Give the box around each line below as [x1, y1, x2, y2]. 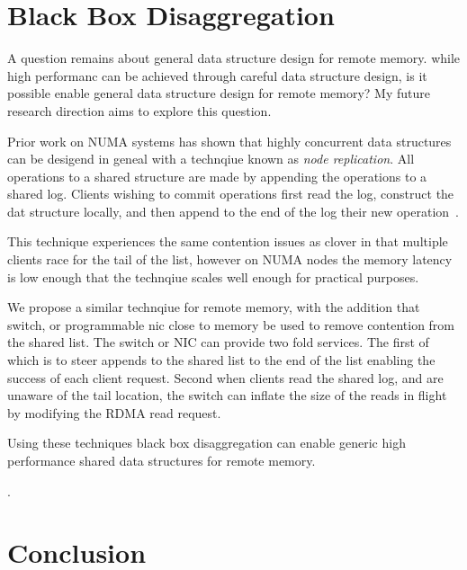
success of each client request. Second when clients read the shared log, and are [7, 368, 444, 387]
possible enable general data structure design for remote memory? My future [7, 84, 430, 102]
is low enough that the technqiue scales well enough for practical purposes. [7, 267, 419, 286]
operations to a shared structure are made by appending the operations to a [7, 166, 427, 185]
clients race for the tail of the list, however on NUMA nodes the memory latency [7, 250, 453, 269]
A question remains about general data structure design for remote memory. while [7, 49, 461, 67]
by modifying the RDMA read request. [7, 403, 221, 422]
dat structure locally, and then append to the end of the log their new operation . [7, 201, 459, 220]
